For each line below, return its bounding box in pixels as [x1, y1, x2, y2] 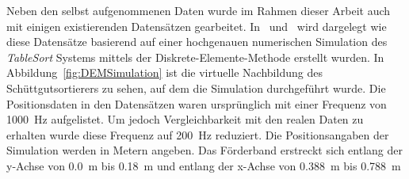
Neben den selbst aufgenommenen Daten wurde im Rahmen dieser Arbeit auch [6, 2, 391, 18]
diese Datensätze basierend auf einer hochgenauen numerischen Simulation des [6, 33, 388, 50]
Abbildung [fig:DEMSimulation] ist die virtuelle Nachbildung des [6, 64, 323, 81]
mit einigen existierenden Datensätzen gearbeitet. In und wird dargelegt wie [6, 17, 387, 34]
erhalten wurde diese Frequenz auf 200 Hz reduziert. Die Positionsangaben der [6, 126, 389, 143]
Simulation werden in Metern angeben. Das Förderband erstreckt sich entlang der [6, 142, 403, 158]
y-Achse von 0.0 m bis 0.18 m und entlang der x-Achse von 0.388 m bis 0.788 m [6, 157, 401, 173]
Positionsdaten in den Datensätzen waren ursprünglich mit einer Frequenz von [6, 95, 387, 112]
